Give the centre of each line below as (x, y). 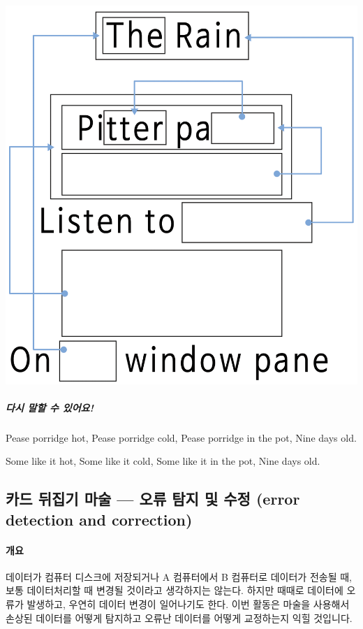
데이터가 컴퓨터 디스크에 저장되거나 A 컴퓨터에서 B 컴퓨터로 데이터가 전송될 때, (179, 576)
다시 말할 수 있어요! (50, 407)
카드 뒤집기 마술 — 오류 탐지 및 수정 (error (153, 499)
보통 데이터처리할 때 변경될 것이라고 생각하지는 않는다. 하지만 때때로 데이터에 (175, 590)
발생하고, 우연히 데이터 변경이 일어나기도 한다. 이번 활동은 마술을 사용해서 (188, 604)
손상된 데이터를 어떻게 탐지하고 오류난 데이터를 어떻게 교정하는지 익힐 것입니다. (179, 617)
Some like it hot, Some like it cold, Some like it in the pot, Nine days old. (163, 461)
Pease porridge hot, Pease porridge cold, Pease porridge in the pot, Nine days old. (181, 437)
